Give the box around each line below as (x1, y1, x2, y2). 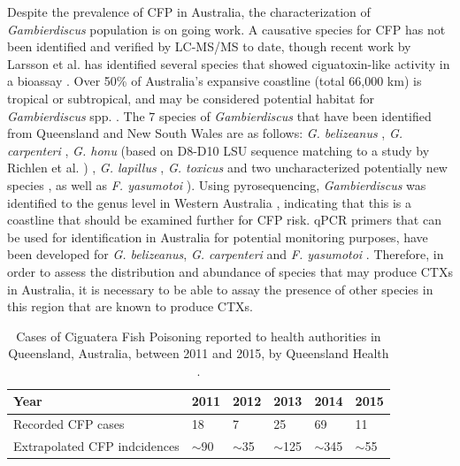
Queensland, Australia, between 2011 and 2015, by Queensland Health (8, 344, 389, 363)
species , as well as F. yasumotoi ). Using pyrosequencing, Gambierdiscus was (7, 175, 426, 194)
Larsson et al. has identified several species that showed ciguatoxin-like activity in (7, 54, 450, 73)
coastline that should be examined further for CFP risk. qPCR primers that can (7, 210, 441, 229)
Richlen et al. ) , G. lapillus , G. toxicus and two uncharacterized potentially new (7, 158, 448, 177)
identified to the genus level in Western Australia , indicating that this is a (7, 193, 412, 211)
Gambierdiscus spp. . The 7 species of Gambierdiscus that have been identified (7, 106, 432, 125)
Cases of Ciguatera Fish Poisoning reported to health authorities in (16, 326, 381, 345)
